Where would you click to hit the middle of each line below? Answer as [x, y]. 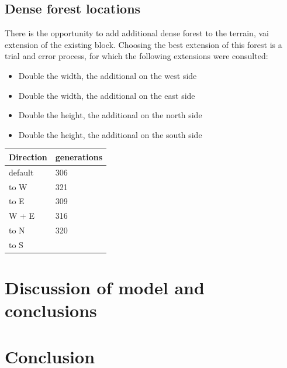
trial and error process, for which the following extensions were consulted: [136, 56]
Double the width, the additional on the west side [108, 75]
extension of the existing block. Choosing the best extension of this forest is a [143, 44]
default [21, 172]
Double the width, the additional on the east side [107, 95]
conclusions [51, 310]
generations [79, 157]
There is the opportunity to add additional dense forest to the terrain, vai [137, 33]
